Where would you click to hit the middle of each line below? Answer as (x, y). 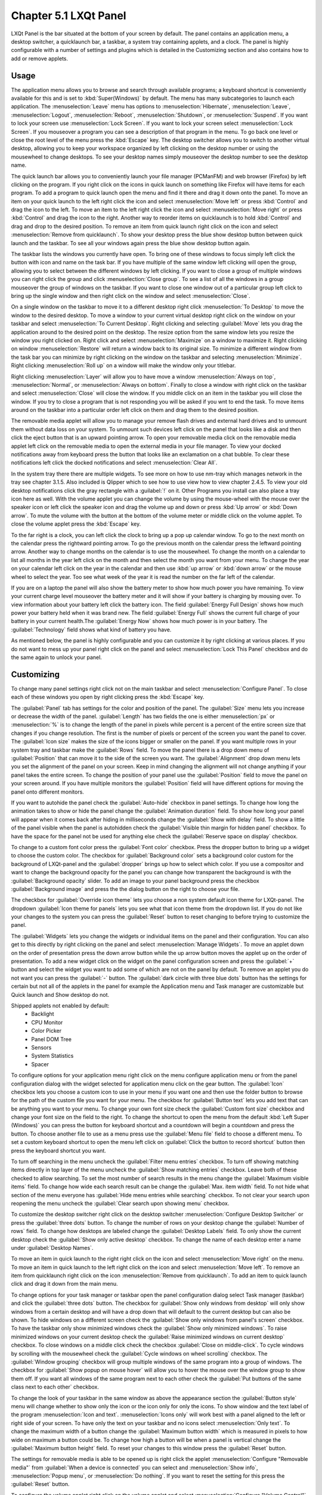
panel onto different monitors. (48, 792)
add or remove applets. (40, 58)
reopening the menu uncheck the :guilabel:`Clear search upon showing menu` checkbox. (120, 1203)
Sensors (41, 1047)
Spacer (40, 1064)
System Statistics (52, 1056)
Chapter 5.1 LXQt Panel (69, 16)
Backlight (43, 1014)
